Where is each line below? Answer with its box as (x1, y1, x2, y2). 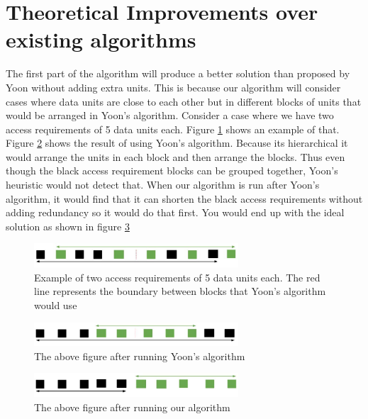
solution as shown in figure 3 (6, 218, 130, 233)
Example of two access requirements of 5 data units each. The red (34, 269, 320, 284)
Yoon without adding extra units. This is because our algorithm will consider (6, 79, 341, 94)
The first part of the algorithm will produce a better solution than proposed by (6, 66, 350, 81)
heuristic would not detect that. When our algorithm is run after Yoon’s (6, 177, 320, 192)
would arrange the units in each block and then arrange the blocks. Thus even (6, 149, 345, 164)
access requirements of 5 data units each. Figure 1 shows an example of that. (6, 121, 340, 136)
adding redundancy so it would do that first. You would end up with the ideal (6, 205, 345, 220)
